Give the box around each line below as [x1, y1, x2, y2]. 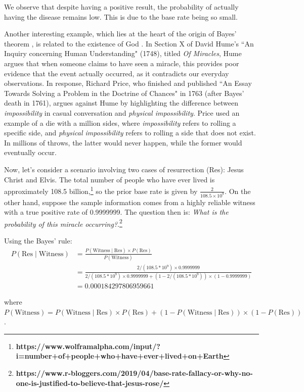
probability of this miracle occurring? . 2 [4, 217, 122, 229]
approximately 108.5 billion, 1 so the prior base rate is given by [4, 184, 198, 196]
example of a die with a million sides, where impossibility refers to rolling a [4, 117, 236, 128]
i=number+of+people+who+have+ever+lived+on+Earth [16, 351, 224, 361]
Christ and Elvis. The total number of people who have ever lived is [4, 174, 215, 184]
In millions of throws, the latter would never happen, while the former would [4, 137, 242, 148]
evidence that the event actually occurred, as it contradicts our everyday [4, 68, 229, 78]
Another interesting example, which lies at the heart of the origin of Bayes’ [4, 28, 237, 39]
